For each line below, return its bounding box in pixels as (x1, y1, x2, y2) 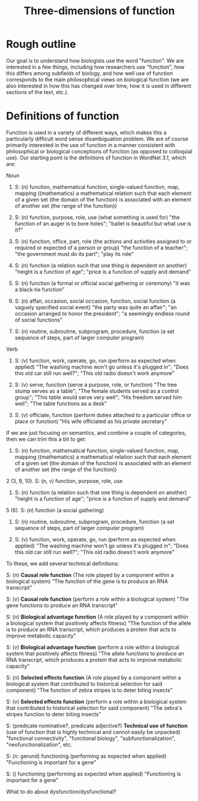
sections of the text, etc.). (6, 88, 69, 95)
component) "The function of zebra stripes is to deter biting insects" (6, 686, 173, 694)
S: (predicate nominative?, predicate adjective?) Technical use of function (6, 722, 188, 729)
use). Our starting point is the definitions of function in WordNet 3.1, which (6, 154, 186, 161)
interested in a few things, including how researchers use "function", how (6, 63, 185, 71)
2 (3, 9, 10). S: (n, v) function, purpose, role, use (6, 477, 123, 484)
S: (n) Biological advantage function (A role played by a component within (6, 613, 189, 620)
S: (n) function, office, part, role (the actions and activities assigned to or (14, 238, 192, 245)
